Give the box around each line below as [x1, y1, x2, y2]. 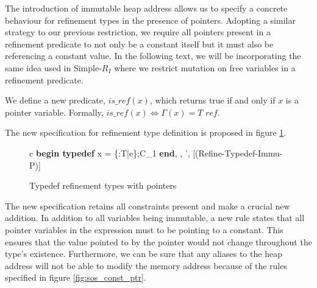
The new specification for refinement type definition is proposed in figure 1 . [5, 126, 287, 139]
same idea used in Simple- [5, 61, 102, 74]
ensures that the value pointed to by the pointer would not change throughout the [5, 235, 312, 248]
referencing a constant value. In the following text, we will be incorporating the [5, 49, 301, 62]
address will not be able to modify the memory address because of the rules [5, 259, 287, 272]
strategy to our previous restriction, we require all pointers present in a [5, 26, 271, 38]
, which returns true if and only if [149, 94, 276, 107]
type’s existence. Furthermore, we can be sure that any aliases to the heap [5, 247, 282, 260]
